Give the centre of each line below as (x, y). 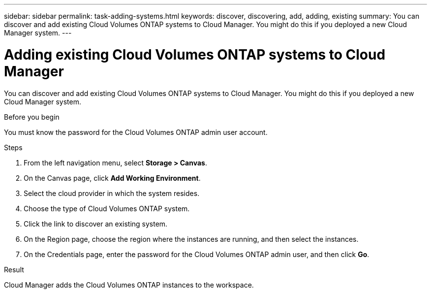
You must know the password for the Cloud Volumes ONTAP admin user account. (136, 132)
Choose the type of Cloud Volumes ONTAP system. (107, 208)
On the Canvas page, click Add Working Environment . (112, 178)
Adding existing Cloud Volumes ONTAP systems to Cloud (195, 54)
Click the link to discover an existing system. (96, 224)
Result (14, 269)
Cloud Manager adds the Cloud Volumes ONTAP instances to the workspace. (129, 285)
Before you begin (32, 117)
